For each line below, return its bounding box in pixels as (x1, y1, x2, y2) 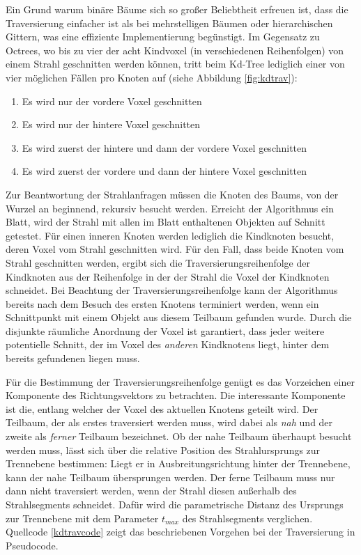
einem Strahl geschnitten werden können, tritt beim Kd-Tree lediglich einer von (6, 56, 345, 71)
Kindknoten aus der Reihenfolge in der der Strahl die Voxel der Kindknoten (6, 269, 330, 283)
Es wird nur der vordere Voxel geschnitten (22, 93, 202, 108)
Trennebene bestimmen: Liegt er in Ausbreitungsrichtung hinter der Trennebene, (6, 456, 351, 471)
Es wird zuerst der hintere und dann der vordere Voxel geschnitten (22, 140, 307, 155)
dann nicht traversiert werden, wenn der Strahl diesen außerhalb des (6, 483, 297, 498)
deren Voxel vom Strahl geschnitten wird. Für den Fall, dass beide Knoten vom (6, 242, 344, 256)
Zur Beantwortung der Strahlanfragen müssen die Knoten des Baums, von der (6, 187, 339, 201)
